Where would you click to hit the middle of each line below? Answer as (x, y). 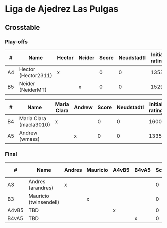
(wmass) (29, 139)
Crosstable (23, 28)
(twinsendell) (44, 202)
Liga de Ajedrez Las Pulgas (62, 9)
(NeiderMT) (33, 90)
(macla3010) (35, 124)
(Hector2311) (36, 75)
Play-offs (17, 42)
